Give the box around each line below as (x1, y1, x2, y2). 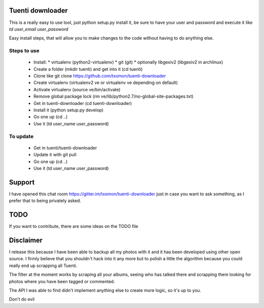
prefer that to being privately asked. (9, 198, 82, 204)
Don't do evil (9, 296, 35, 302)
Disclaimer (9, 236, 43, 244)
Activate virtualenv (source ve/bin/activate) (33, 86, 121, 92)
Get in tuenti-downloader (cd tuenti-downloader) (33, 100, 132, 106)
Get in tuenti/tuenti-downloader (33, 144, 97, 151)
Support (9, 178, 35, 186)
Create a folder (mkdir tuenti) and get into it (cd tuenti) (33, 66, 143, 72)
